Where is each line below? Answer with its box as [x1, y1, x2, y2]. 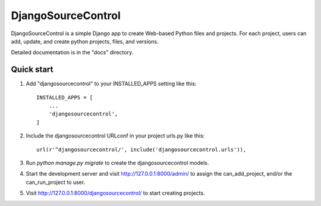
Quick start [11, 64, 53, 74]
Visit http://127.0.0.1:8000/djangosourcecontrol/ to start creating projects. [26, 189, 205, 196]
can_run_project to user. [26, 179, 86, 186]
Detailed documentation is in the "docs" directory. [11, 49, 134, 56]
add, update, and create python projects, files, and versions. [11, 38, 159, 45]
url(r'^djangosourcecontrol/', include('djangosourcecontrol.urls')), [36, 146, 247, 153]
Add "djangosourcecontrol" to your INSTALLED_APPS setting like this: [26, 80, 197, 88]
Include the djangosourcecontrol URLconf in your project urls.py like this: [26, 132, 205, 139]
